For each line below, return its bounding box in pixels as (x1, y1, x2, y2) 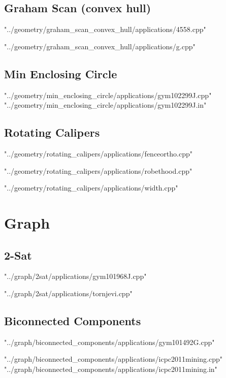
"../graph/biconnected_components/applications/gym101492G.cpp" (4, 336, 215, 347)
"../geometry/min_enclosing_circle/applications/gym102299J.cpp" (4, 89, 212, 100)
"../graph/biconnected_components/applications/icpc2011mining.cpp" (4, 354, 222, 364)
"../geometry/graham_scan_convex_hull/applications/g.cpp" (4, 41, 196, 51)
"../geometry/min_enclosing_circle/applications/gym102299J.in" (4, 100, 207, 110)
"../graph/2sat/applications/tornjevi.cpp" (4, 288, 133, 298)
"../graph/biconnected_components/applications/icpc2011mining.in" (4, 363, 217, 374)
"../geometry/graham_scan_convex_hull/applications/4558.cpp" (4, 24, 206, 35)
